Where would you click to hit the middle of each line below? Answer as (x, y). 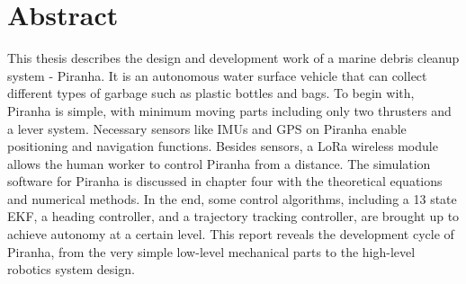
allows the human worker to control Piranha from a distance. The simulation (219, 163)
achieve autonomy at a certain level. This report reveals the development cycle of (231, 234)
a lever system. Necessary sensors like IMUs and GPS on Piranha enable (207, 128)
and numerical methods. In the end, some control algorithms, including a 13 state (232, 198)
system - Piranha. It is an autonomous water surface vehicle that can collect (217, 75)
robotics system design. (71, 269)
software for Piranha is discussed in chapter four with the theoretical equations (225, 181)
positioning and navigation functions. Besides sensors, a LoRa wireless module (223, 146)
